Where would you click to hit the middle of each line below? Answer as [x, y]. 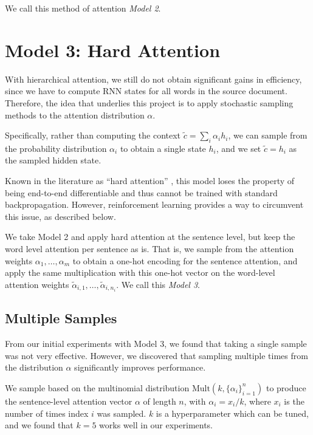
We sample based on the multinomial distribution [97, 387]
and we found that [39, 425]
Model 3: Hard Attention [113, 50]
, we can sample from [268, 135]
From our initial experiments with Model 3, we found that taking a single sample [156, 344]
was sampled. [122, 413]
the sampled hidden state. [53, 160]
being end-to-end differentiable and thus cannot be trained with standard [141, 192]
